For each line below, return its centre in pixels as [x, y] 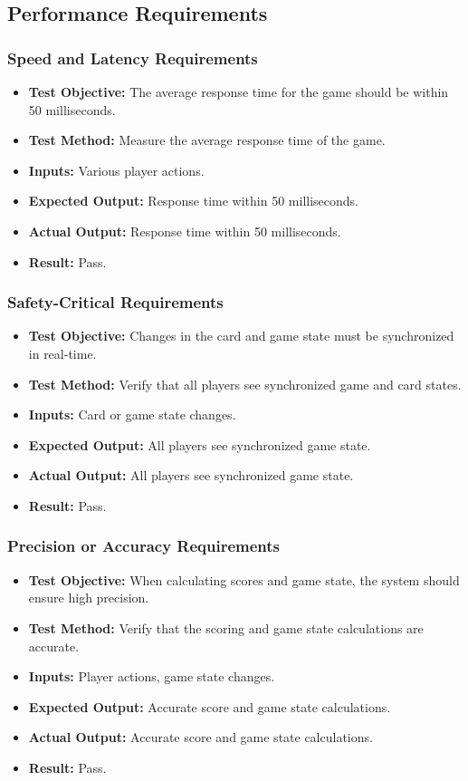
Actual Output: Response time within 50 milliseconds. [185, 231]
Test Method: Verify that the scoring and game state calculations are [226, 627]
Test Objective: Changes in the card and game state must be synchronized [241, 336]
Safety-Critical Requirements [115, 302]
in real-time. [62, 353]
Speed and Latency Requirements [133, 58]
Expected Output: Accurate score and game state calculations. [210, 706]
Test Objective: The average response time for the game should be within [239, 92]
